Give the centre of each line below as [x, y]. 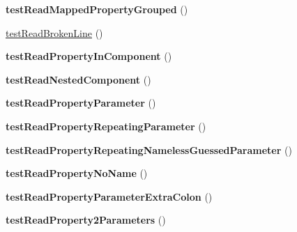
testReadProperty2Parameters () [86, 220]
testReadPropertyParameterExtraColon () [109, 196]
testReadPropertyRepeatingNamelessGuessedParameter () [149, 149]
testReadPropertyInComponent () [89, 56]
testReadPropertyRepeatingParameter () [106, 126]
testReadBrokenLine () [54, 32]
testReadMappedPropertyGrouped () [97, 9]
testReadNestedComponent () [78, 79]
